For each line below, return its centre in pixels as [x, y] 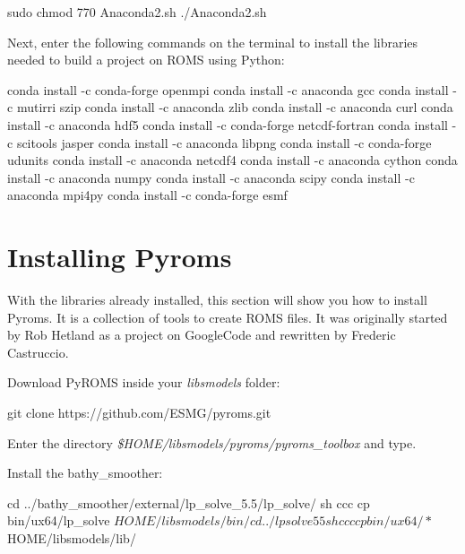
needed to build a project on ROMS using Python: [146, 60]
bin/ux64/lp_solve [59, 520]
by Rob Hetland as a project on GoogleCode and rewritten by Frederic [202, 335]
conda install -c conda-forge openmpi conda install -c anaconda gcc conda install [228, 89]
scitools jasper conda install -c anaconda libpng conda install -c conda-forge [224, 142]
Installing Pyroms [120, 257]
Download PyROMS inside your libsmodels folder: [144, 382]
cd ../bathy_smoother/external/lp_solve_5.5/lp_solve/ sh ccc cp [189, 502]
